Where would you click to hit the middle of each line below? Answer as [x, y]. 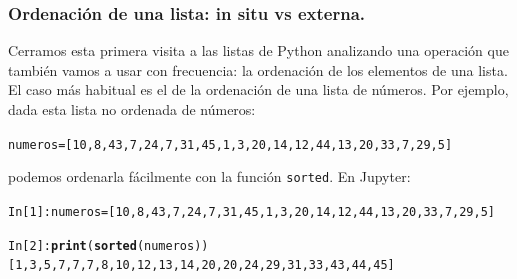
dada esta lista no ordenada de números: [132, 109]
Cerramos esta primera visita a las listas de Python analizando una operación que [258, 50]
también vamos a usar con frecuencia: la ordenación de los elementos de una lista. [258, 69]
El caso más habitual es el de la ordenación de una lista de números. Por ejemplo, [258, 89]
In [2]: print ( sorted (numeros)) [108, 245]
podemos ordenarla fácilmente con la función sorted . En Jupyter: [209, 176]
